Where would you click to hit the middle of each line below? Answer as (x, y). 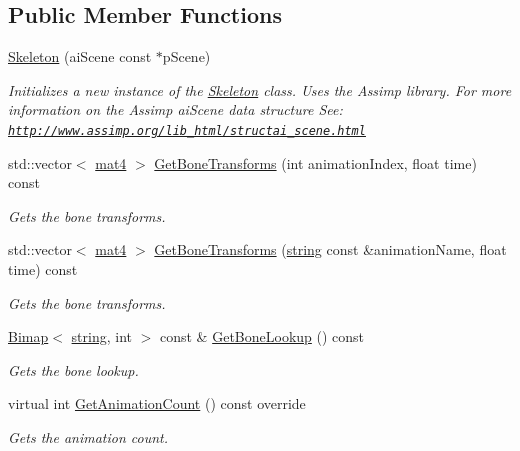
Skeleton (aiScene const (80, 56)
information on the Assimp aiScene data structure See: (175, 109)
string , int (102, 336)
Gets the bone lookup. (73, 369)
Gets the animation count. (88, 436)
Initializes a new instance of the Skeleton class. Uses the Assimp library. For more (260, 89)
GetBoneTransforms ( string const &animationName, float (330, 249)
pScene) (186, 56)
